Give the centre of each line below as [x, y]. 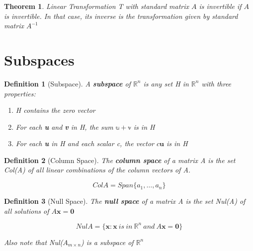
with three [216, 83]
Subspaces [39, 59]
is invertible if [220, 6]
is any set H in [166, 83]
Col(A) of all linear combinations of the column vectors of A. [97, 170]
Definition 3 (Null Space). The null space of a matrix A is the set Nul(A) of [125, 201]
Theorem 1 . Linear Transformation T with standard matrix [97, 6]
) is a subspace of [107, 242]
